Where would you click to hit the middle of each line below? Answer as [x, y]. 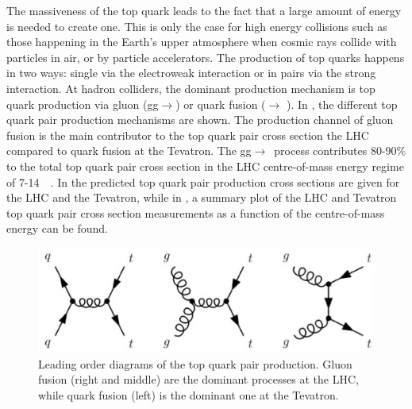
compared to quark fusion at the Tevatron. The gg [129, 150]
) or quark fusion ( [221, 104]
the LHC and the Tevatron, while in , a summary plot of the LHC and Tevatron [202, 197]
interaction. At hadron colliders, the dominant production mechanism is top [191, 88]
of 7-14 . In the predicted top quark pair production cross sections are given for [203, 181]
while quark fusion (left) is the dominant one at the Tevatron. [189, 394]
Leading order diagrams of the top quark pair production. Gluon [195, 363]
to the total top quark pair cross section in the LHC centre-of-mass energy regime [205, 166]
